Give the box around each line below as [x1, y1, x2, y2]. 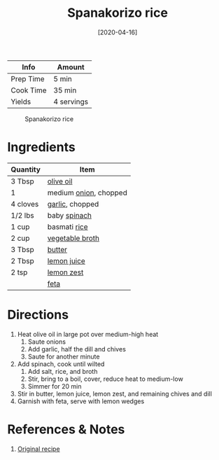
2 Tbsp [10, 256, 35, 265]
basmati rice [47, 222, 89, 232]
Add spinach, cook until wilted [17, 359, 105, 368]
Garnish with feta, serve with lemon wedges [17, 397, 145, 405]
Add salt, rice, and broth [27, 367, 98, 375]
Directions [7, 307, 69, 323]
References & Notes [7, 421, 125, 437]
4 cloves [10, 199, 39, 209]
